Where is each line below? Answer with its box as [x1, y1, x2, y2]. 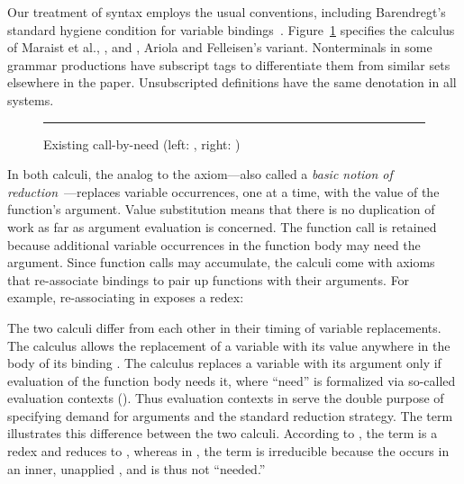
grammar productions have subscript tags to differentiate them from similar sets [7, 55, 450, 74]
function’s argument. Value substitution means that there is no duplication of [7, 200, 435, 219]
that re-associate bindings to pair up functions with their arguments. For [7, 270, 410, 289]
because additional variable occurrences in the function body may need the [7, 235, 421, 254]
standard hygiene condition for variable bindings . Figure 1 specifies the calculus [7, 20, 455, 39]
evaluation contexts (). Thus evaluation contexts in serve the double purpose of [7, 389, 444, 408]
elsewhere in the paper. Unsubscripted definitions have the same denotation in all [7, 73, 457, 92]
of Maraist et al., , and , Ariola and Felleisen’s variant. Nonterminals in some [7, 38, 432, 57]
